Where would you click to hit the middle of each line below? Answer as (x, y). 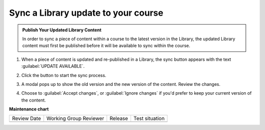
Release (119, 119)
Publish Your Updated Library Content (62, 30)
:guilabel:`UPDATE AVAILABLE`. (53, 66)
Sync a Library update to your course (86, 13)
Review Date (26, 119)
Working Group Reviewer (75, 119)
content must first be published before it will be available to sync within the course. (106, 46)
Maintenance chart (29, 109)
